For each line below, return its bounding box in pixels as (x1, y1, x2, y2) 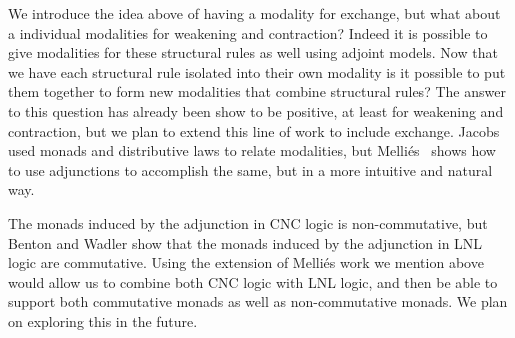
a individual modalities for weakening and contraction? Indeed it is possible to (8, 22, 488, 43)
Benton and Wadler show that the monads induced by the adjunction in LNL (8, 232, 483, 253)
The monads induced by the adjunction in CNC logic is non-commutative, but (8, 212, 488, 233)
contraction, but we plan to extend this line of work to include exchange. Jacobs (8, 120, 500, 141)
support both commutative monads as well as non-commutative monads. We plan (8, 291, 508, 312)
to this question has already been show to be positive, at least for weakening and (8, 100, 504, 121)
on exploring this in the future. (8, 310, 198, 331)
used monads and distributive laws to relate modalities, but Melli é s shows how (8, 140, 496, 161)
